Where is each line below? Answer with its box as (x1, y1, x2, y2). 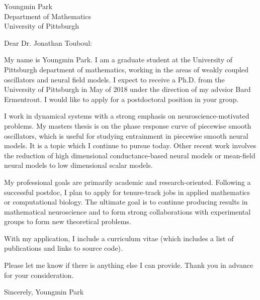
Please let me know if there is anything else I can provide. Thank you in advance (4, 260, 253, 270)
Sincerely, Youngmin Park (4, 286, 84, 297)
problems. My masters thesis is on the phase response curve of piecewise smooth (4, 120, 251, 131)
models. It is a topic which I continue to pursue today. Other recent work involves (4, 140, 256, 151)
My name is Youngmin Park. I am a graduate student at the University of (4, 54, 232, 65)
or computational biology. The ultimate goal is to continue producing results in (4, 196, 248, 207)
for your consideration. (4, 269, 74, 280)
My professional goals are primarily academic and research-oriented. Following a (4, 176, 251, 187)
